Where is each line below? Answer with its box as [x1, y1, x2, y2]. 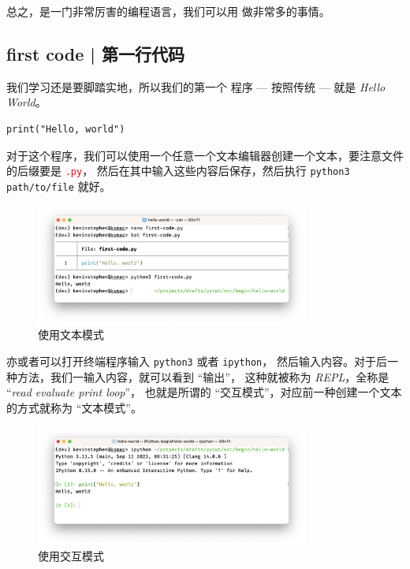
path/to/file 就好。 [6, 177, 111, 194]
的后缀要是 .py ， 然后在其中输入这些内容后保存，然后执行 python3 [6, 162, 350, 179]
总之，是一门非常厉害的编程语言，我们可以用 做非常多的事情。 [6, 3, 330, 19]
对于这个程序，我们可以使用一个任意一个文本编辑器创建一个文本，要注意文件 [6, 147, 404, 163]
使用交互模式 [38, 548, 104, 564]
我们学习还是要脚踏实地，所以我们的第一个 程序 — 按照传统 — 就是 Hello [6, 78, 386, 95]
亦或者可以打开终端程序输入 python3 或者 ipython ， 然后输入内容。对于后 [6, 353, 387, 370]
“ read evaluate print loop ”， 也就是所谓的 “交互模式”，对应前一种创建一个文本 [6, 384, 402, 400]
